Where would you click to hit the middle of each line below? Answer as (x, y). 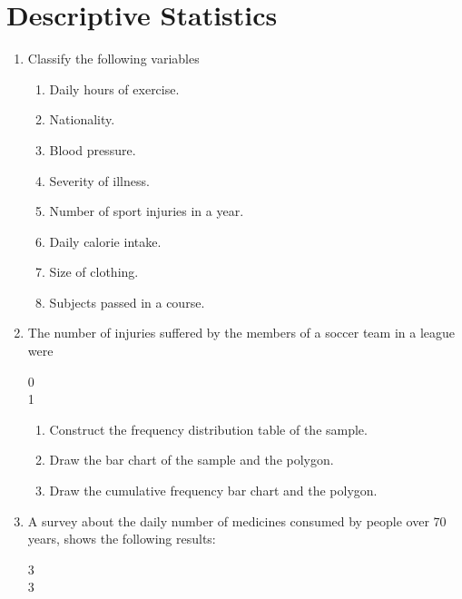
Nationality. (82, 119)
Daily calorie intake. (105, 241)
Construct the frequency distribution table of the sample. (208, 429)
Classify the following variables (113, 59)
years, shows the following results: (122, 539)
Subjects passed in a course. (127, 302)
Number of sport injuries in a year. (147, 211)
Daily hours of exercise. (114, 88)
